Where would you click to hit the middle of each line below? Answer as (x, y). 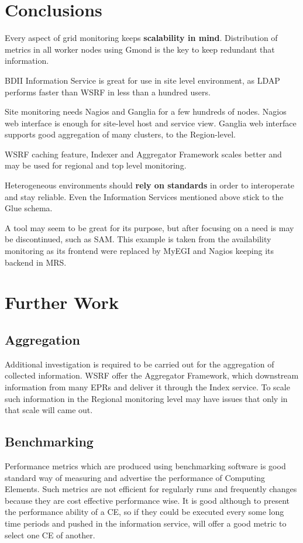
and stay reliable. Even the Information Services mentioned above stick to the (144, 196)
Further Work (62, 302)
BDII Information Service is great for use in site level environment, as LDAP (142, 80)
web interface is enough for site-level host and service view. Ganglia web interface (151, 123)
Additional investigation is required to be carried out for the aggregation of (140, 364)
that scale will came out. (49, 410)
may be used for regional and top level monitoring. (96, 165)
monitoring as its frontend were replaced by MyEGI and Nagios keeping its (140, 251)
